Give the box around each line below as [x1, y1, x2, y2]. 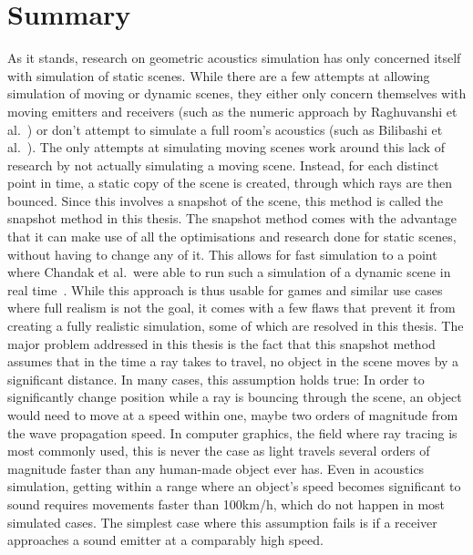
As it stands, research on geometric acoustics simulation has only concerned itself [7, 48, 461, 67]
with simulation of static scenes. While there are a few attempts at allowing [7, 66, 430, 85]
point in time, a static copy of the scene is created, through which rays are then [7, 173, 453, 192]
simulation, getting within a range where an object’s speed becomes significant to [7, 477, 461, 496]
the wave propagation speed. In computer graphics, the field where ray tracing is [7, 423, 458, 442]
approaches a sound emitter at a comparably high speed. [7, 530, 324, 550]
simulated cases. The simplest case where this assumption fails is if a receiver [7, 512, 437, 531]
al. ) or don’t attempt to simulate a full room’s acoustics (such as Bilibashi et [7, 119, 443, 139]
